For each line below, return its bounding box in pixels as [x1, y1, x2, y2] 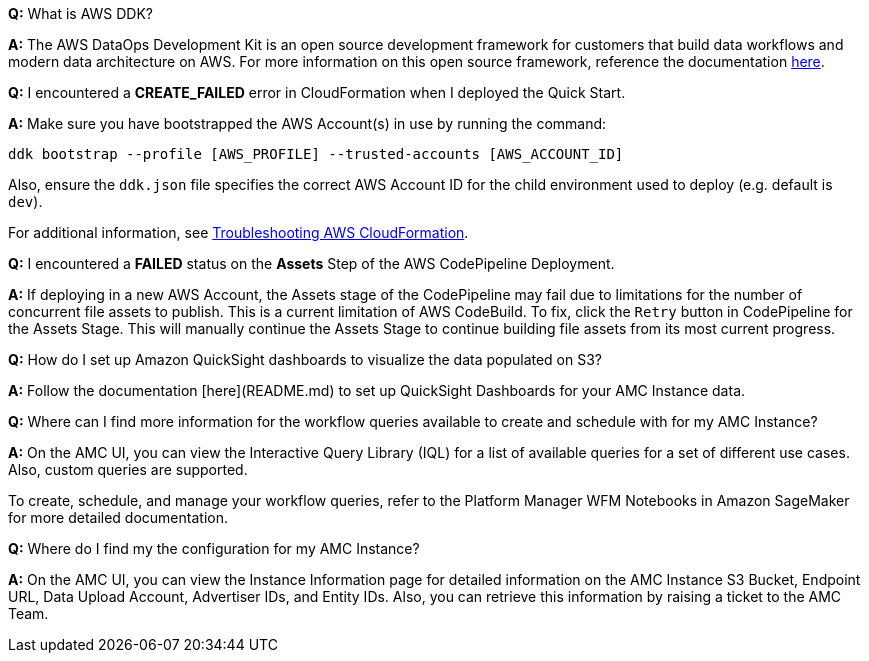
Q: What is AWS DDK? [8, 5, 154, 22]
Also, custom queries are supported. [8, 461, 248, 478]
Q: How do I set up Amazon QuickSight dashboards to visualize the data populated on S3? [8, 351, 603, 368]
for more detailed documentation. [8, 509, 228, 526]
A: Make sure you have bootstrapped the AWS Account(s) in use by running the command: [8, 115, 607, 132]
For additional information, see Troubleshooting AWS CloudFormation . [8, 224, 469, 241]
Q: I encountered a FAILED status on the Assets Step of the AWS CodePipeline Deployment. [8, 255, 615, 272]
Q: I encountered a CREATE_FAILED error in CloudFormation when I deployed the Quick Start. [8, 84, 626, 101]
